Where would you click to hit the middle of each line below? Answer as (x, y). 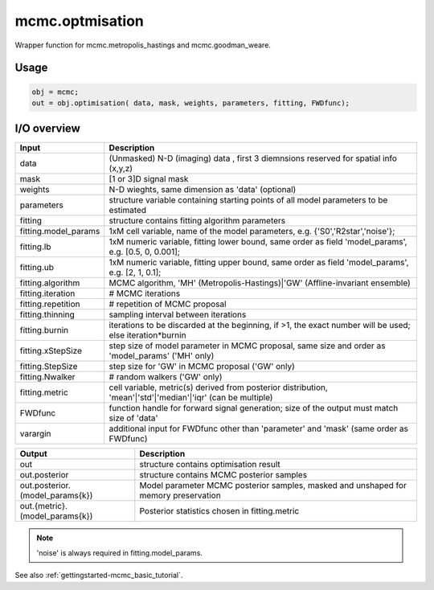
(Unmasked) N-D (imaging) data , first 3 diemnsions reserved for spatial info (253, 158)
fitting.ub (37, 268)
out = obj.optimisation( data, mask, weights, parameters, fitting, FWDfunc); (190, 103)
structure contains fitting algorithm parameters (197, 221)
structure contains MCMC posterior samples (223, 475)
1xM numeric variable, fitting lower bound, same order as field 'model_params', (258, 242)
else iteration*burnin (147, 335)
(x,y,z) (121, 169)
